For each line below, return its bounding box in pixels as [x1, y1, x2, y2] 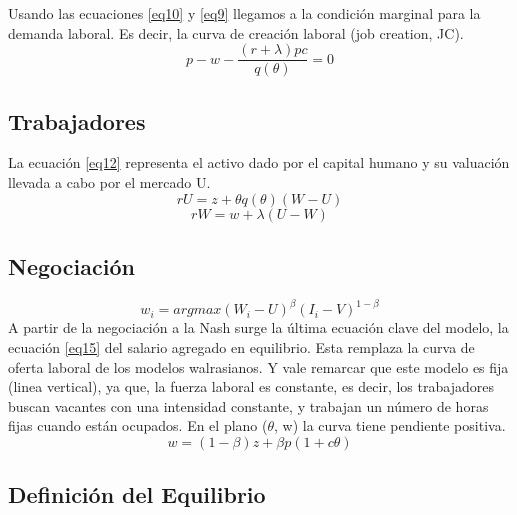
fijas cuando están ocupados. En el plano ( [8, 415, 268, 436]
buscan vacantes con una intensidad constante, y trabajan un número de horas [8, 395, 489, 416]
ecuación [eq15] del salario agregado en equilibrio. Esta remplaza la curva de [8, 336, 475, 357]
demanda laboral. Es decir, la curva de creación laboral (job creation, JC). [8, 22, 464, 43]
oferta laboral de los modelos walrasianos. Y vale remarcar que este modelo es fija [8, 356, 509, 377]
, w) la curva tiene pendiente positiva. [274, 415, 506, 436]
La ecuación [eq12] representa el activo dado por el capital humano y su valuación [8, 152, 510, 173]
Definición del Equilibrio [8, 479, 266, 510]
